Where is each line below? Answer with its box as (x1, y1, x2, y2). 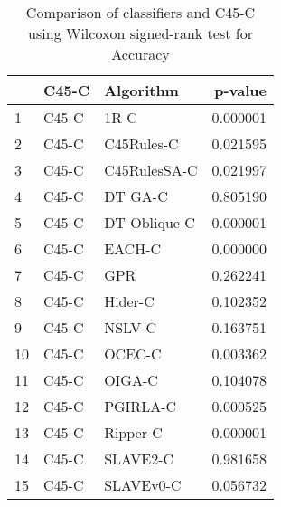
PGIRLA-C (104, 396, 177, 416)
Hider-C (104, 291, 155, 311)
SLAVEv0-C (104, 474, 182, 495)
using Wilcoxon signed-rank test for (28, 23, 253, 43)
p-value (214, 80, 267, 100)
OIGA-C (104, 369, 158, 390)
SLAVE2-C (104, 448, 174, 469)
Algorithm (104, 80, 179, 100)
